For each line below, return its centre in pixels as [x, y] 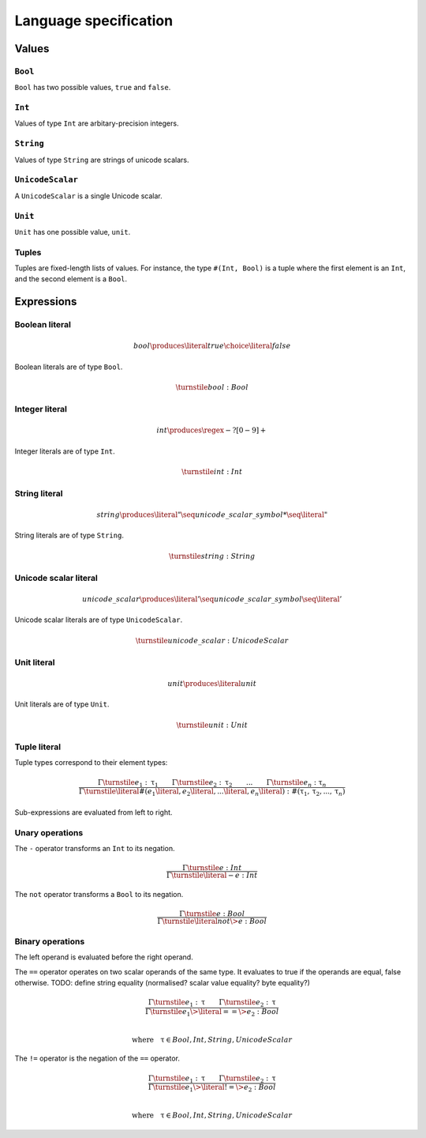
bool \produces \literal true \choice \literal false [212, 346]
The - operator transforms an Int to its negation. [95, 848]
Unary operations [49, 832]
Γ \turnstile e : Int [212, 868]
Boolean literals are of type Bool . [69, 367]
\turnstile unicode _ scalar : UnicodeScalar [212, 641]
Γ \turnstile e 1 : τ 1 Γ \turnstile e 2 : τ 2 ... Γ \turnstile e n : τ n [212, 783]
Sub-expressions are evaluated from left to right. [93, 812]
